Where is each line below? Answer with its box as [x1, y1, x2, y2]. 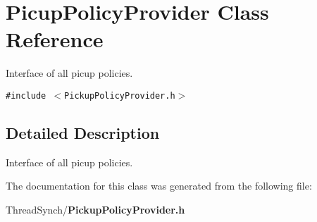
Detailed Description [6, 121, 160, 143]
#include [6, 90, 46, 101]
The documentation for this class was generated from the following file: [6, 178, 312, 193]
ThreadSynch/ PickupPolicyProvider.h [6, 202, 185, 216]
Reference [6, 25, 104, 54]
